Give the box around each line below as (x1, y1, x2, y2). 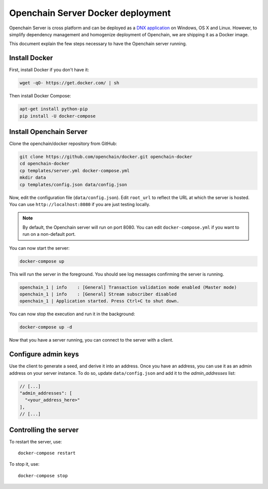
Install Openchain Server (9, 127, 88, 136)
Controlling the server (9, 425, 79, 434)
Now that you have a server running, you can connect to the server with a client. (9, 337, 174, 343)
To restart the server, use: (9, 438, 62, 444)
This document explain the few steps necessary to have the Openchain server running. (9, 41, 187, 47)
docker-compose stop (18, 473, 68, 479)
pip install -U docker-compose (19, 113, 96, 119)
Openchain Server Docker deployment (9, 7, 171, 18)
